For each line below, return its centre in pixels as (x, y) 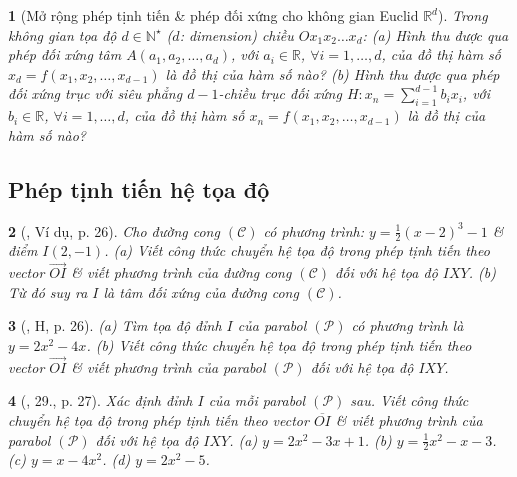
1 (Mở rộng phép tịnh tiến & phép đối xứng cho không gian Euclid (213, 15)
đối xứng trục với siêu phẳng (95, 93)
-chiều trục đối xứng (280, 93)
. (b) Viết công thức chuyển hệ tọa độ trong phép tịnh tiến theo (279, 344)
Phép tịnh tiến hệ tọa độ (139, 188)
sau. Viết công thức (409, 400)
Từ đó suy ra (48, 291)
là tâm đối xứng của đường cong (201, 291)
